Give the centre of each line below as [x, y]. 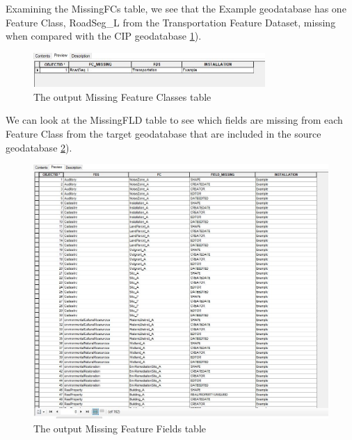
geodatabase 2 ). [39, 147]
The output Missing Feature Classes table [122, 96]
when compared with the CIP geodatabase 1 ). [104, 36]
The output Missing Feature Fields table [120, 428]
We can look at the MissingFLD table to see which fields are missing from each [174, 120]
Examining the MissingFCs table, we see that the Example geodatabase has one [176, 8]
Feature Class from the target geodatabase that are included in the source [163, 134]
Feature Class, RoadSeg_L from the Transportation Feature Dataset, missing [171, 22]
